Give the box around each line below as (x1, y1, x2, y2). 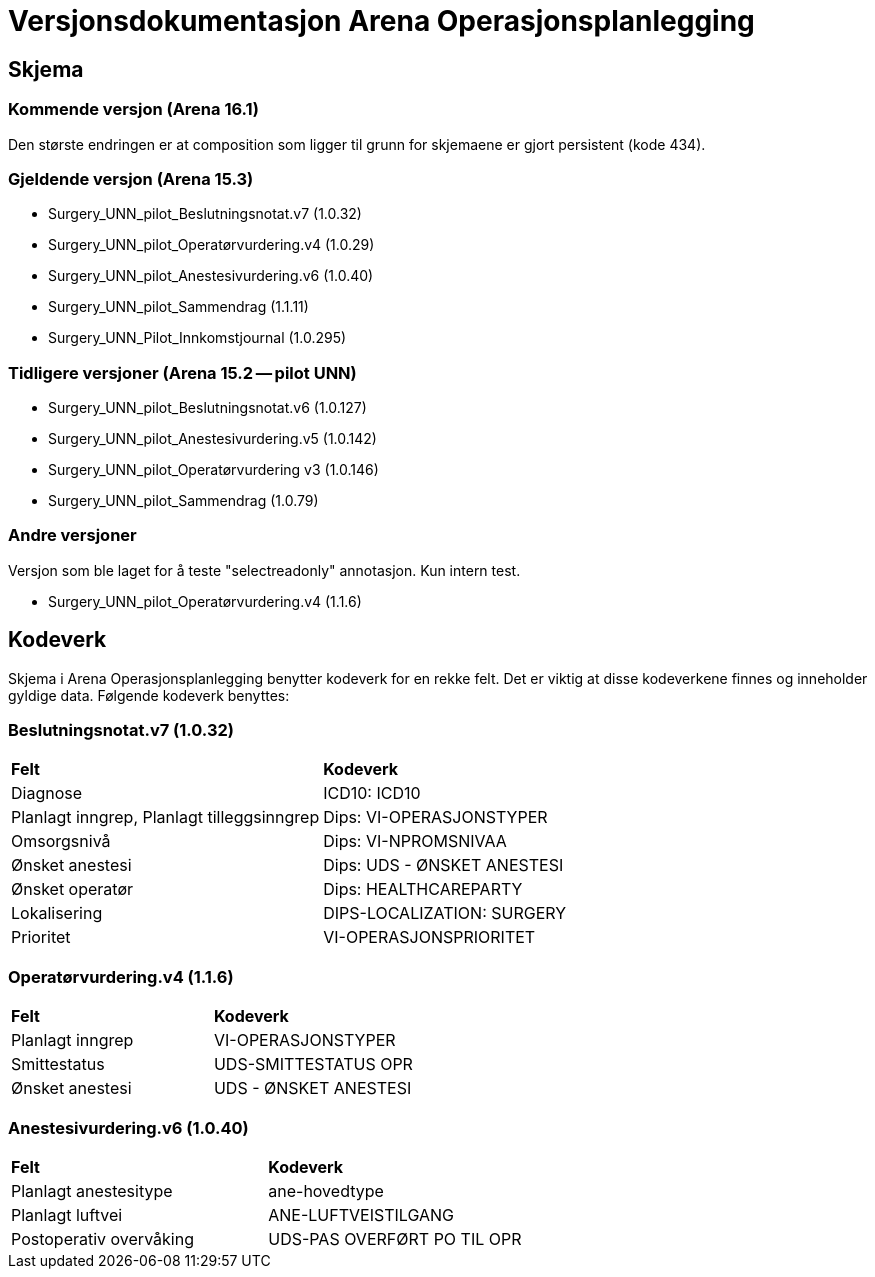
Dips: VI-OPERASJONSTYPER (323, 807, 548, 828)
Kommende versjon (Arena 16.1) (8, 99, 259, 120)
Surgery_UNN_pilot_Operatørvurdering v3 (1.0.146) (48, 461, 379, 479)
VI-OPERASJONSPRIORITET (323, 927, 536, 948)
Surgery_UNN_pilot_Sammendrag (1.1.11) (48, 298, 309, 316)
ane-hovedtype (268, 1180, 384, 1201)
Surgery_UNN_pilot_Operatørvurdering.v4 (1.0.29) (48, 236, 375, 254)
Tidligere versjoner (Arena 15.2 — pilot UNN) (8, 362, 357, 383)
